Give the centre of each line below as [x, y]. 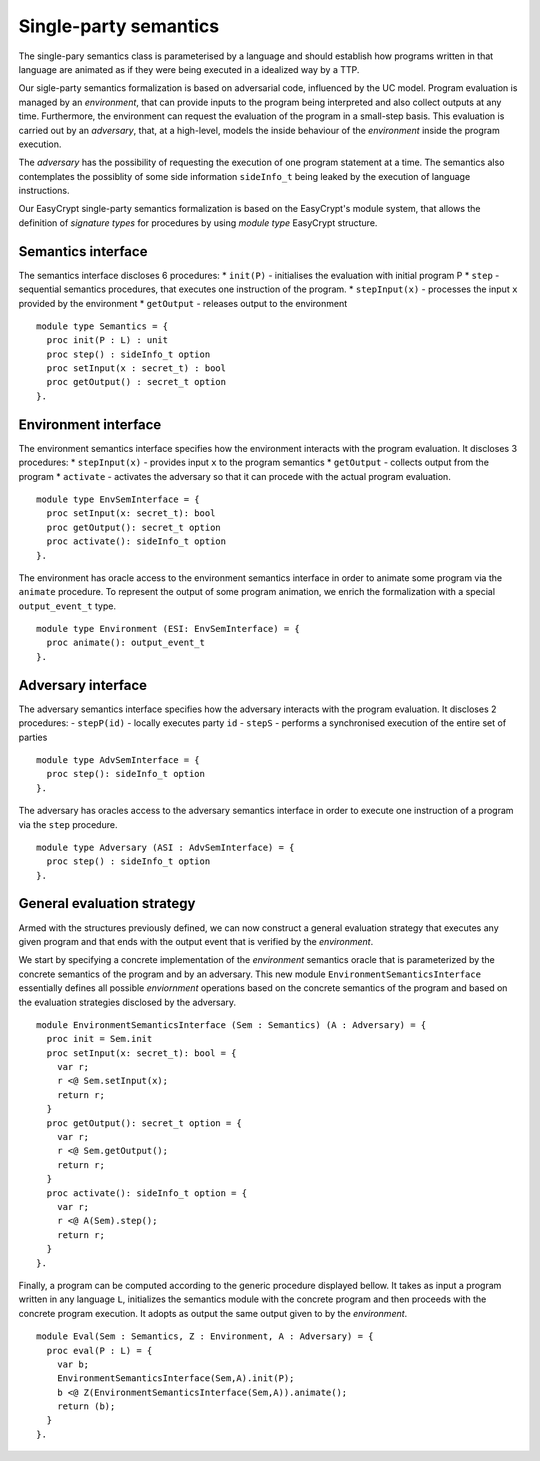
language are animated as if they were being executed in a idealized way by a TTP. [189, 69]
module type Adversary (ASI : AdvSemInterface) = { [165, 847]
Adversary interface [83, 685]
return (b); [86, 1406]
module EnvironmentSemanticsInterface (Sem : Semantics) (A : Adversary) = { [231, 1024]
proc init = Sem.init [99, 1039]
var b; [73, 1364]
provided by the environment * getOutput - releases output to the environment [183, 303]
